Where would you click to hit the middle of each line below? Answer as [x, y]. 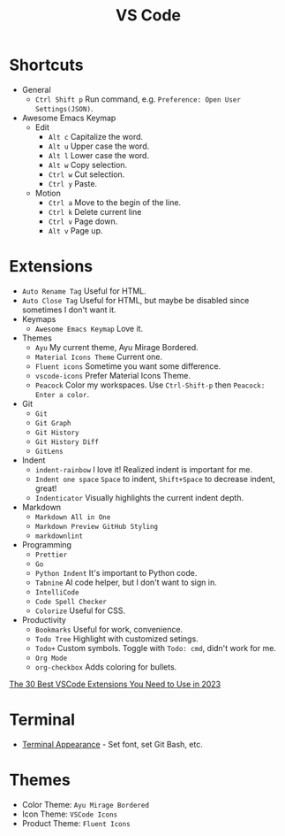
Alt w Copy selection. [88, 165]
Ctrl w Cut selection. [86, 174]
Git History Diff [67, 442]
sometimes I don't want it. [69, 310]
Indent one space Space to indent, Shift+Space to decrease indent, [155, 479]
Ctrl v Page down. [83, 221]
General [36, 89]
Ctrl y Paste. [73, 183]
